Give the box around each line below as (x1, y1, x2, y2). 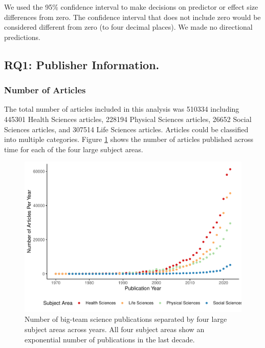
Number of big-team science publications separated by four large (25, 314, 227, 324)
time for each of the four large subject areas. (4, 144, 143, 154)
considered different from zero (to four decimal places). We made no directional (4, 22, 253, 32)
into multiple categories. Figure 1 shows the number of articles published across (4, 134, 254, 145)
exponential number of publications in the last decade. (25, 334, 195, 344)
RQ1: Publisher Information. (4, 56, 160, 72)
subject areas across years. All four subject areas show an (25, 324, 205, 335)
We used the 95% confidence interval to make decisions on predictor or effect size (4, 2, 258, 12)
